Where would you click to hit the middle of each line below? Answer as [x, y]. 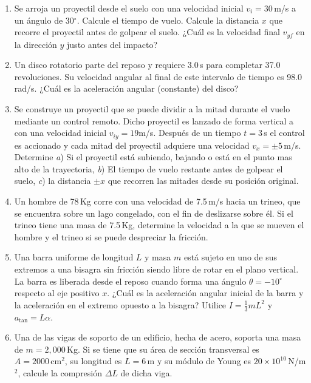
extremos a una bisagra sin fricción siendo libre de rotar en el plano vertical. [156, 269]
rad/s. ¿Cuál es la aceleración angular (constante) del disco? [126, 88]
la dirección [36, 44]
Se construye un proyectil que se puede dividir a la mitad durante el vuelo [152, 109]
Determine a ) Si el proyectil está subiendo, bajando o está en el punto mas [153, 157]
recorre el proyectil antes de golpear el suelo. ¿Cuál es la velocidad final [147, 32]
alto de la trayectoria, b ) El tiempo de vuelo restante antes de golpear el [149, 168]
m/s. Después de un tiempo [190, 133]
